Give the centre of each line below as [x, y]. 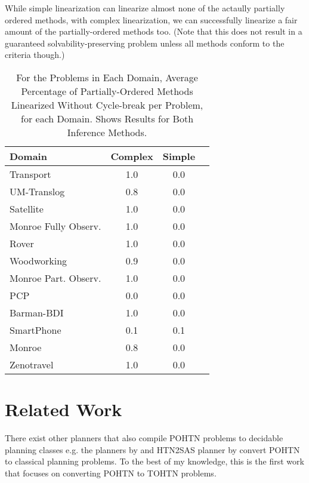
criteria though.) [35, 55]
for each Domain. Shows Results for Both [107, 118]
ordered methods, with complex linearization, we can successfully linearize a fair [151, 19]
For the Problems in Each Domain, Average [107, 77]
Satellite [27, 208]
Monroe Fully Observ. [55, 226]
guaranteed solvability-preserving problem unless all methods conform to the [145, 43]
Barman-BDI [37, 312]
